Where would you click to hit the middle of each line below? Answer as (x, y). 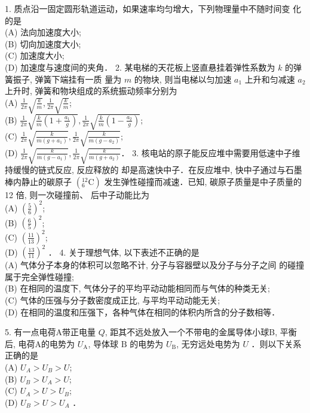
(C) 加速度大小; (35, 55)
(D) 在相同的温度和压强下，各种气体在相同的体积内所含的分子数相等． (142, 312)
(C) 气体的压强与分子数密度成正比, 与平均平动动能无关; (113, 300)
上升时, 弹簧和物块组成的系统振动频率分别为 (91, 91)
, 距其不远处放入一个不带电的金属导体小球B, (191, 332)
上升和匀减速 (270, 79)
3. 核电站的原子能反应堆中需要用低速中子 (212, 152)
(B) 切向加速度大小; (43, 43)
